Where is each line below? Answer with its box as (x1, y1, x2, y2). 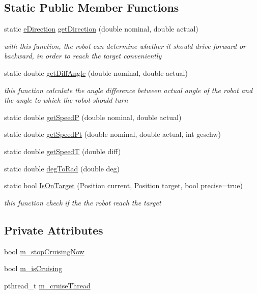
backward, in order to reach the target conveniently (4, 50, 162, 61)
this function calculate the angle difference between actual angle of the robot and (4, 84, 253, 95)
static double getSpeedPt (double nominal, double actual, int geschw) (4, 129, 221, 139)
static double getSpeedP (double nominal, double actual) (4, 111, 182, 122)
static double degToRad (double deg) (4, 163, 120, 173)
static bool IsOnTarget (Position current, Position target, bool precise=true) (4, 180, 243, 191)
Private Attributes (4, 222, 103, 238)
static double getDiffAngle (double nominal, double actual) (4, 67, 188, 78)
